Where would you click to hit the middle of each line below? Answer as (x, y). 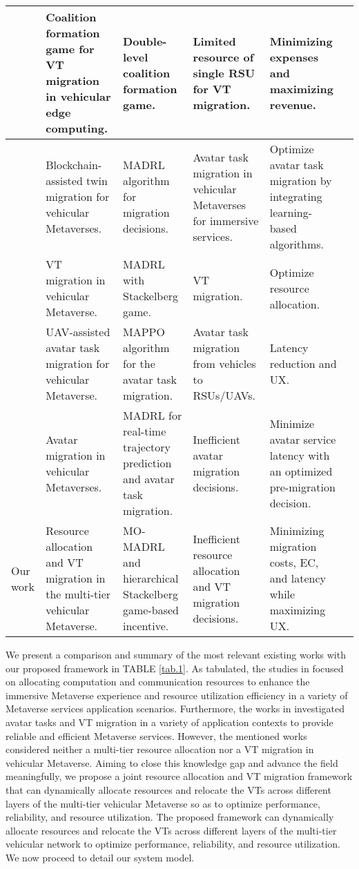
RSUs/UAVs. (224, 395)
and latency (298, 578)
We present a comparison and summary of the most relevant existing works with (176, 654)
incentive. (146, 626)
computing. (77, 128)
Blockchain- (74, 165)
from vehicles (224, 363)
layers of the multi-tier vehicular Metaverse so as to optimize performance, (163, 803)
